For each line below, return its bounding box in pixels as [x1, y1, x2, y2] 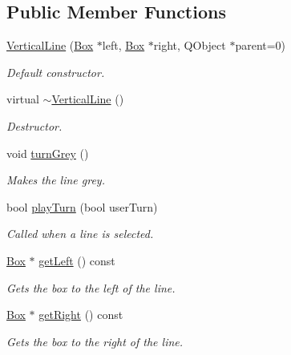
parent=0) [235, 37, 286, 54]
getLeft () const [38, 252, 115, 268]
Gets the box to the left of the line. [6, 279, 176, 296]
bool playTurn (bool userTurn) [6, 198, 158, 215]
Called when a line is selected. [6, 225, 154, 242]
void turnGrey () [6, 144, 89, 161]
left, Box [102, 37, 145, 54]
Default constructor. [6, 63, 105, 80]
